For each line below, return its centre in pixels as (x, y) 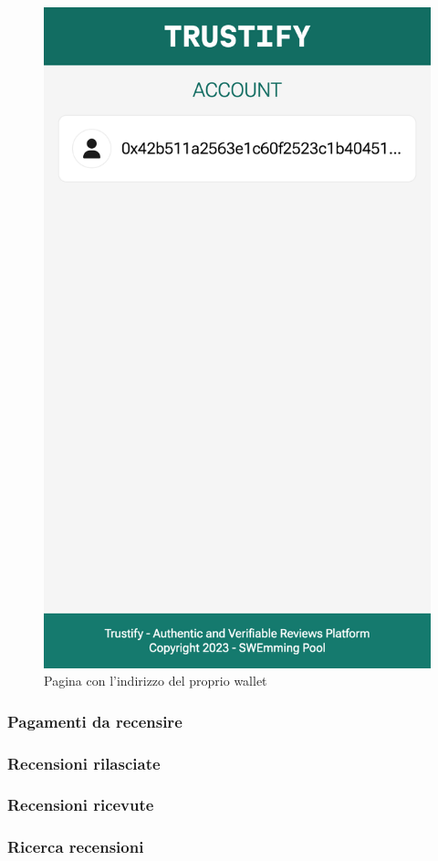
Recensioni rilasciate (84, 763)
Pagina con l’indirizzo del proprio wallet (156, 681)
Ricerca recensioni (76, 847)
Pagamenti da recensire (95, 721)
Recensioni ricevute (81, 805)
